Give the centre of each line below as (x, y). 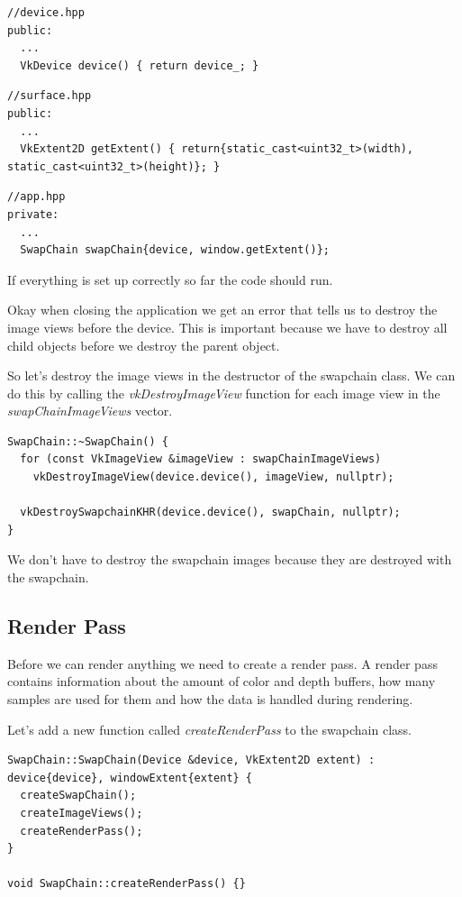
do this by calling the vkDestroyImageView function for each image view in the (224, 393)
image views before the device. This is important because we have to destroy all (227, 327)
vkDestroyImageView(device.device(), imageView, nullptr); (213, 477)
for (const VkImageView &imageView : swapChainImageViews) (201, 459)
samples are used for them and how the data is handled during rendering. (210, 699)
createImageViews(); (82, 813)
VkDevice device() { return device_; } (140, 65)
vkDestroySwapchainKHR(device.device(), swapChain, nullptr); (210, 513)
